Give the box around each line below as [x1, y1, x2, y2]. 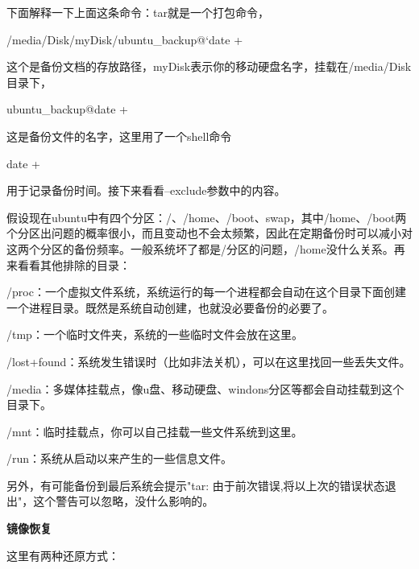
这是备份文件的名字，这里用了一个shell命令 [6, 127, 232, 144]
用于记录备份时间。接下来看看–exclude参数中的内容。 [6, 182, 286, 199]
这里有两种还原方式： [6, 546, 119, 563]
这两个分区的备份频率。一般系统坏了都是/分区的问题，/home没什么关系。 [6, 240, 394, 257]
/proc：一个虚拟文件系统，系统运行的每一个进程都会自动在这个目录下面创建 [6, 283, 406, 300]
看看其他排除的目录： [17, 256, 131, 273]
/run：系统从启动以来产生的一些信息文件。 [6, 450, 233, 467]
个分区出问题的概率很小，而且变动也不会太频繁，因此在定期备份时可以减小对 [6, 225, 413, 241]
